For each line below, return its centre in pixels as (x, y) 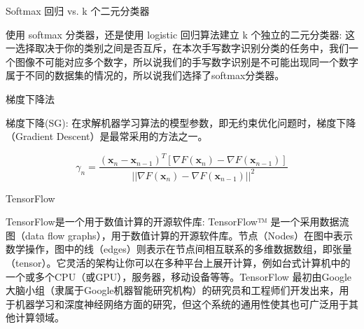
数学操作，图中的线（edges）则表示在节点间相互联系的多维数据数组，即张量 (179, 249)
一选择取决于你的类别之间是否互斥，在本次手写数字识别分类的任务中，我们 (177, 48)
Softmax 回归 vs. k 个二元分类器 (78, 10)
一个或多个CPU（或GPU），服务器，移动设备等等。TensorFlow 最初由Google (179, 276)
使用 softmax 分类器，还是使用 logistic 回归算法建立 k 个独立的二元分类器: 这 (181, 34)
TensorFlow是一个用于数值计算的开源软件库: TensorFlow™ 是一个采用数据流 (177, 222)
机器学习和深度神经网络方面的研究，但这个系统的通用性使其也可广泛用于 (182, 303)
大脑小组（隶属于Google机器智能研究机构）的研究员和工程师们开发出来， (173, 290)
